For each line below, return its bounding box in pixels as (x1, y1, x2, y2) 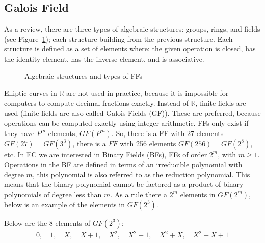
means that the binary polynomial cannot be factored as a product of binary (4, 179, 244, 190)
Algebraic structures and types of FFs (24, 70, 143, 81)
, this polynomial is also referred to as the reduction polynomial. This (32, 169, 250, 179)
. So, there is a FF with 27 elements (111, 127, 224, 138)
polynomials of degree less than (4, 188, 102, 199)
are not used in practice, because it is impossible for (66, 88, 229, 98)
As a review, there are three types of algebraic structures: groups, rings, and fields (4, 23, 260, 34)
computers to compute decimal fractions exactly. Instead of (4, 97, 189, 108)
